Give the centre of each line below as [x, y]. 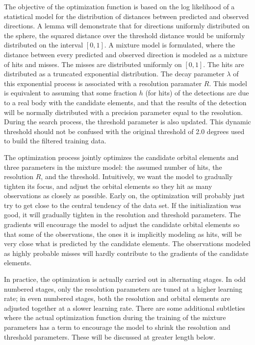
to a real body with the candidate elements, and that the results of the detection [125, 102]
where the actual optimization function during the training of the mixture [115, 317]
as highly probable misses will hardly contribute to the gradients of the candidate [126, 253]
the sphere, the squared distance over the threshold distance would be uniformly [125, 35]
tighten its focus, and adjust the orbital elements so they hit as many [108, 186]
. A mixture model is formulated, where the [170, 45]
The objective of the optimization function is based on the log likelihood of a [119, 6]
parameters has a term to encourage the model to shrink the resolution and [117, 327]
